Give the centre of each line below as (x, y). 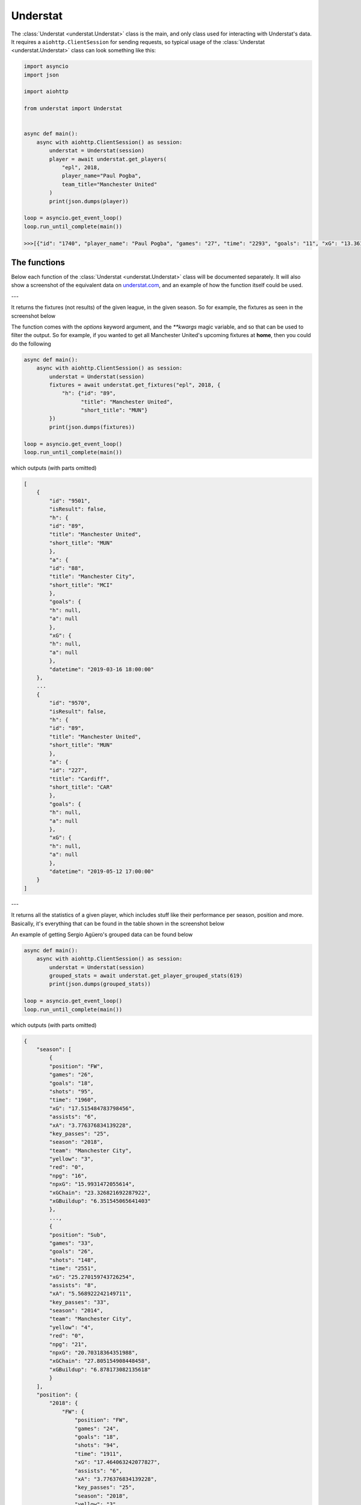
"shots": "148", (73, 1260)
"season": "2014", (76, 1311)
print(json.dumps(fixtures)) (92, 427)
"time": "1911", (98, 1454)
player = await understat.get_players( (108, 159)
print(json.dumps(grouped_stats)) (100, 984)
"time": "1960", (73, 1100)
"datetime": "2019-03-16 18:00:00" (102, 669)
